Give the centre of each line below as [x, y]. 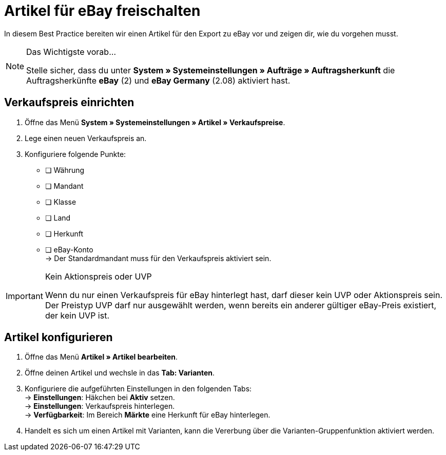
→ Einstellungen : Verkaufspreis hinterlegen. [100, 406]
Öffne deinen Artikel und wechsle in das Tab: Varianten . [120, 373]
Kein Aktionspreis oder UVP [98, 276]
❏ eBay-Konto [69, 249]
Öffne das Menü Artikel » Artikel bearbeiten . [101, 357]
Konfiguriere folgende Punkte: [75, 154]
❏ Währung [65, 170]
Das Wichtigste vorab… [71, 52]
